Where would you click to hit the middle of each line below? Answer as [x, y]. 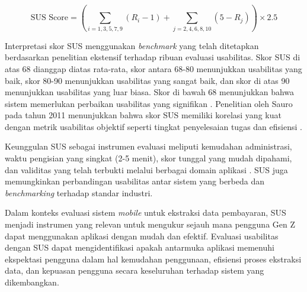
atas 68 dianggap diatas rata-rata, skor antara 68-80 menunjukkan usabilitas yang [153, 68]
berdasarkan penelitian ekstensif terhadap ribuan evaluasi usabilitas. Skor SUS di [153, 57]
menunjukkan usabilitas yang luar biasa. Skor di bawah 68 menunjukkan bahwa [150, 92]
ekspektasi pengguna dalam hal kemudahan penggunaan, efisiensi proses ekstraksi [153, 259]
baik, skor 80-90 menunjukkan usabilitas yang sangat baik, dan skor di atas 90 [147, 80]
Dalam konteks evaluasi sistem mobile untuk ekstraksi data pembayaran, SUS [145, 212]
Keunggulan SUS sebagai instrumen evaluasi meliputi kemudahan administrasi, [148, 146]
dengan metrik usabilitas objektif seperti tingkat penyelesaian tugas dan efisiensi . [153, 126]
